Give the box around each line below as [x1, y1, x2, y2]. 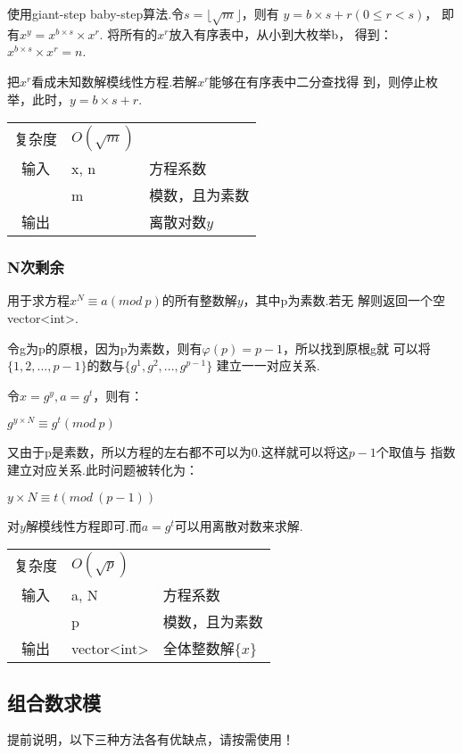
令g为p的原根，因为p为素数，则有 [7, 338, 203, 357]
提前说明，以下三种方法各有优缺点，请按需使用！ [7, 730, 294, 749]
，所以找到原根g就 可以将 [283, 338, 431, 357]
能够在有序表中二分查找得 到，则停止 [209, 71, 426, 90]
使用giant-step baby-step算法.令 [7, 4, 185, 22]
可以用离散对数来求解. [174, 516, 303, 534]
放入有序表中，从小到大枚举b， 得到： [169, 24, 393, 43]
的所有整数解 [161, 291, 237, 310]
